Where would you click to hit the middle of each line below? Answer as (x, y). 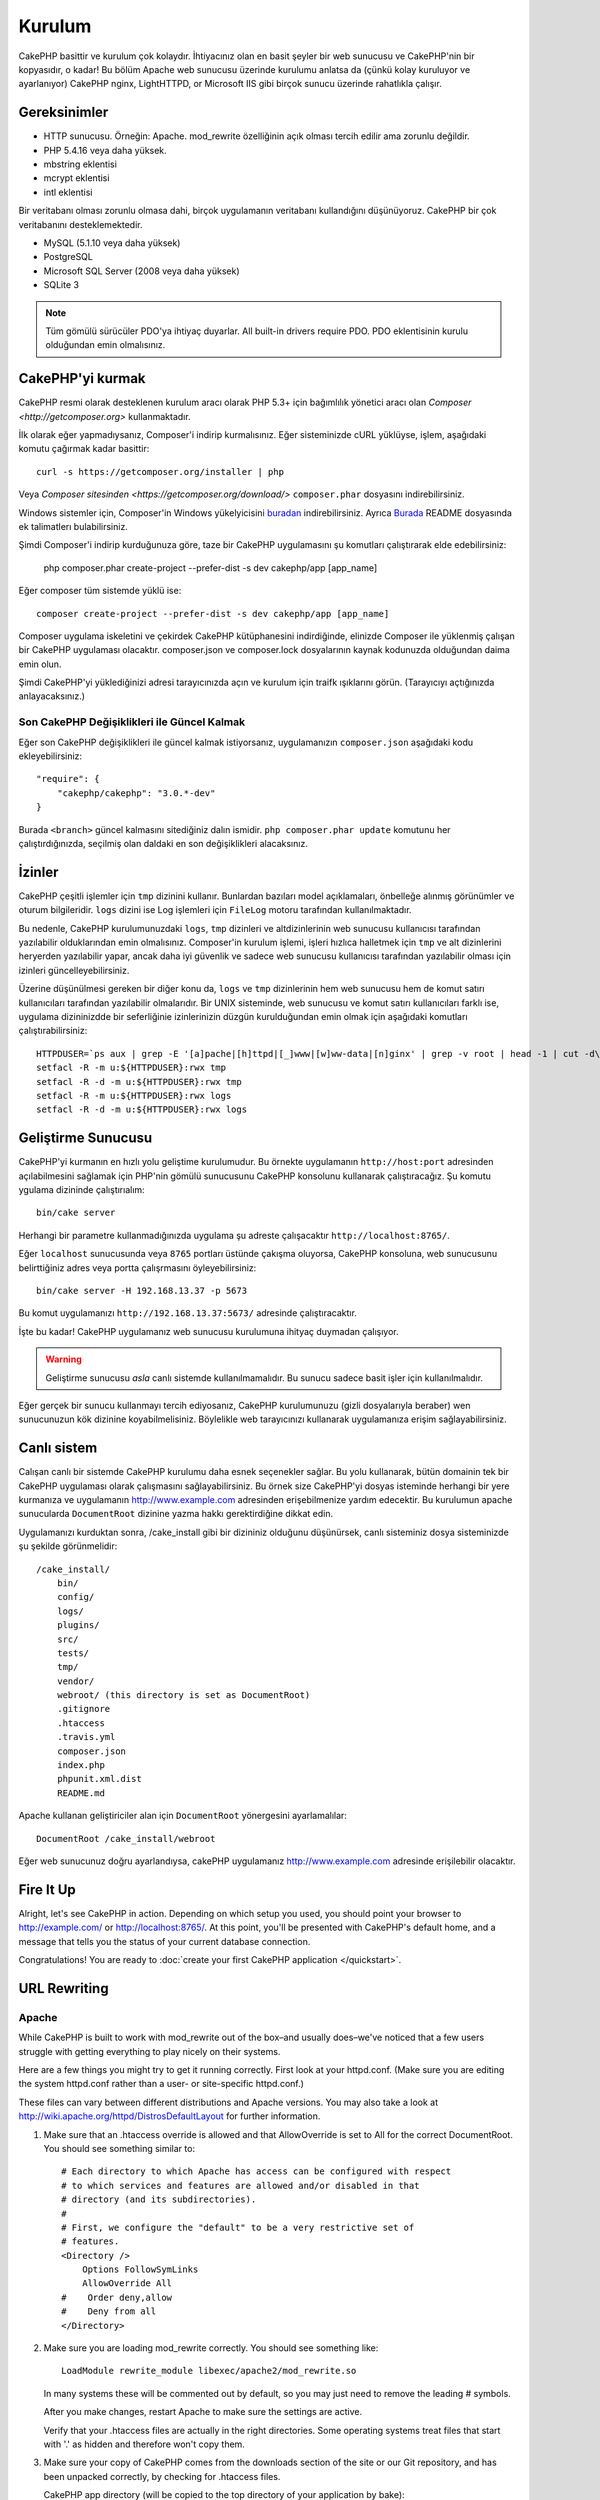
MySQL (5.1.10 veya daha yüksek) (112, 242)
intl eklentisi (68, 192)
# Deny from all (109, 2311)
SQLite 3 (61, 285)
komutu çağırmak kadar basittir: (84, 449)
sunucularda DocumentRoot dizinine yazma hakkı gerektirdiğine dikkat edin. (176, 1514)
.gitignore (83, 1709)
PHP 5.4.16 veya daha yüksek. (105, 150)
